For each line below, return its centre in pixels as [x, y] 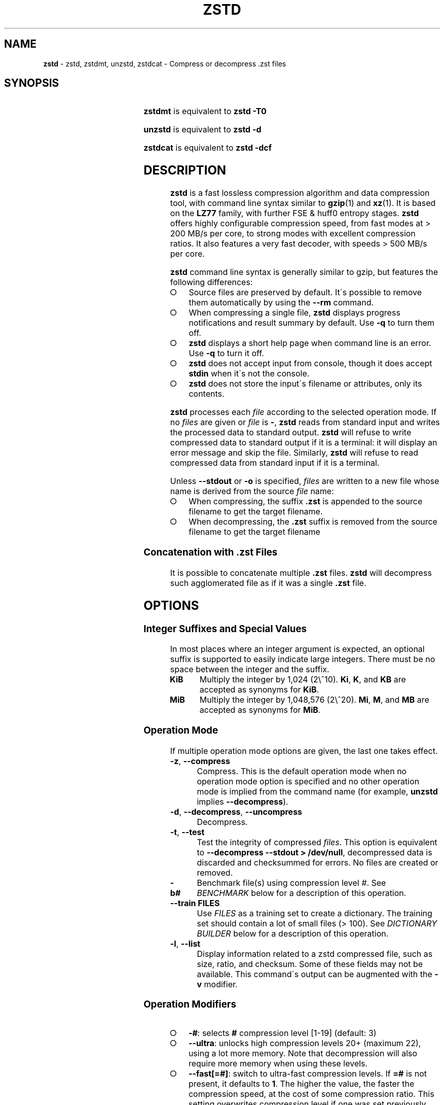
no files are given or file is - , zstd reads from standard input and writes [305, 422]
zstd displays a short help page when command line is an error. [310, 343]
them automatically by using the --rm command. [281, 303]
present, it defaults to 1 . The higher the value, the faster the [301, 1084]
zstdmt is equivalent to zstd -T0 [205, 111]
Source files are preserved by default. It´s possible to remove [305, 292]
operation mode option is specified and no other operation [308, 781]
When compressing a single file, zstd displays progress [294, 313]
